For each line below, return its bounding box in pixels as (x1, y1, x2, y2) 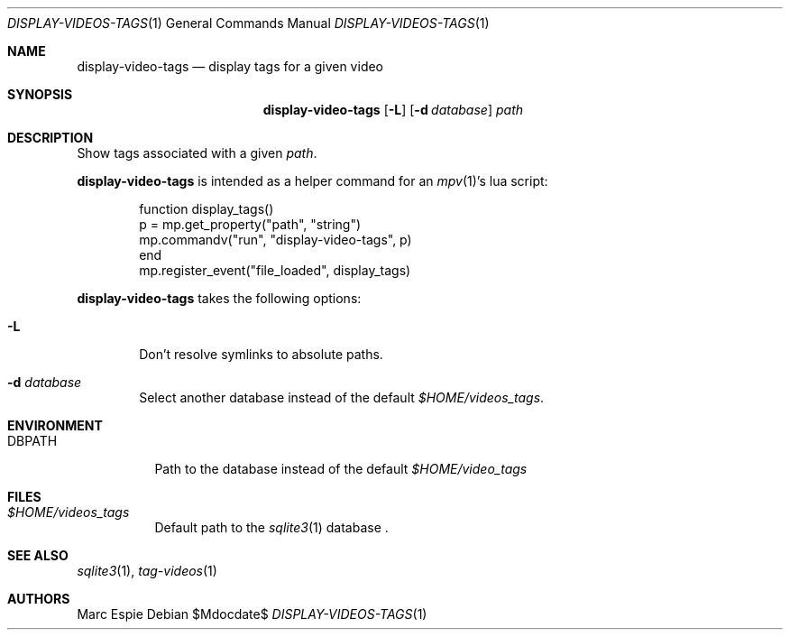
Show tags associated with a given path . (77, 145, 317, 161)
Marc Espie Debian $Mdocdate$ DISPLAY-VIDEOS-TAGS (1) (77, 606, 427, 622)
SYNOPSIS (7, 87, 73, 102)
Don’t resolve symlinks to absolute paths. (139, 346, 383, 362)
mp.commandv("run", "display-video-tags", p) (139, 232, 412, 247)
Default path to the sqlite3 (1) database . (154, 520, 389, 535)
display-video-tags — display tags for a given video (77, 59, 384, 74)
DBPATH (7, 433, 58, 448)
